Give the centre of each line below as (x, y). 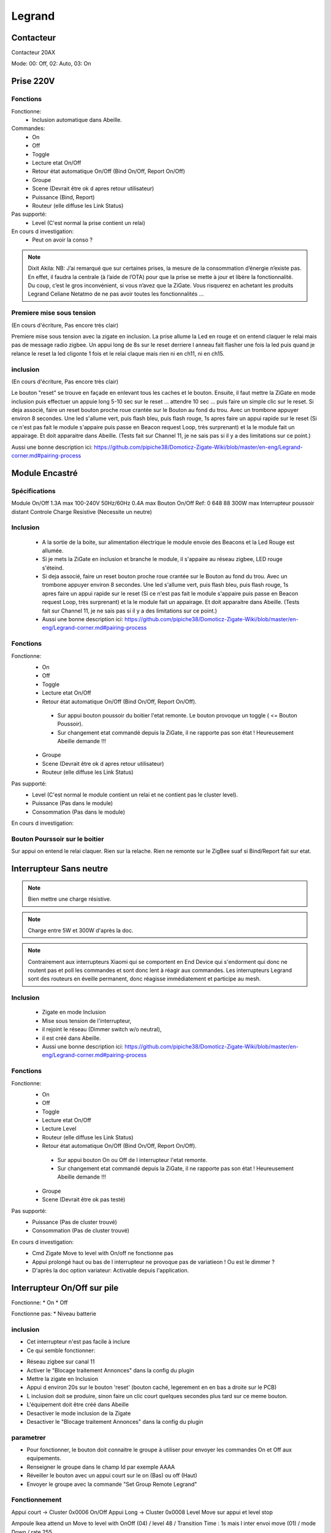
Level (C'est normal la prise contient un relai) (89, 223)
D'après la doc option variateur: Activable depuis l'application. (111, 1270)
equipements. (44, 1458)
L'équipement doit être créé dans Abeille (78, 1405)
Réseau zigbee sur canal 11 (61, 1362)
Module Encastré (44, 473)
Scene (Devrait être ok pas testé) (84, 1199)
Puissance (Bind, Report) (63, 197)
